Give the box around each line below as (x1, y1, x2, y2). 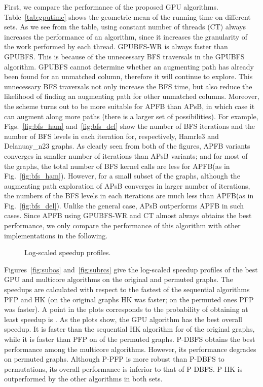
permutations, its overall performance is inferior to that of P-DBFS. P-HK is (4, 363, 243, 374)
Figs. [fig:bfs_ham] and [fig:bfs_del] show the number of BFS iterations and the (4, 121, 255, 131)
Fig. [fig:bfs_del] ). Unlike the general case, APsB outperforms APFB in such (4, 200, 244, 210)
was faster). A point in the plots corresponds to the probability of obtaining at (4, 304, 248, 314)
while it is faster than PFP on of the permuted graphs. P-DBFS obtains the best (4, 334, 255, 344)
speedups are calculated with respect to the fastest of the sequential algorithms (4, 284, 250, 295)
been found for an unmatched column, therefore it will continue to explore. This (4, 71, 253, 82)
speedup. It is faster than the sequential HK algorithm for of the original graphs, (4, 324, 255, 334)
